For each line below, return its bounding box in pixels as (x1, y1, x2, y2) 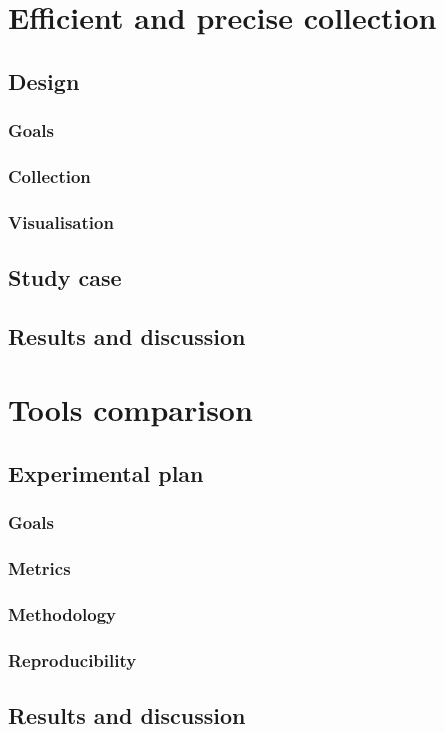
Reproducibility (8, 647, 137, 672)
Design (8, 65, 80, 96)
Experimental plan (8, 458, 204, 489)
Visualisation (8, 209, 114, 234)
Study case (8, 262, 122, 293)
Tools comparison (8, 389, 253, 430)
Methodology (8, 602, 117, 627)
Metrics (8, 556, 71, 581)
